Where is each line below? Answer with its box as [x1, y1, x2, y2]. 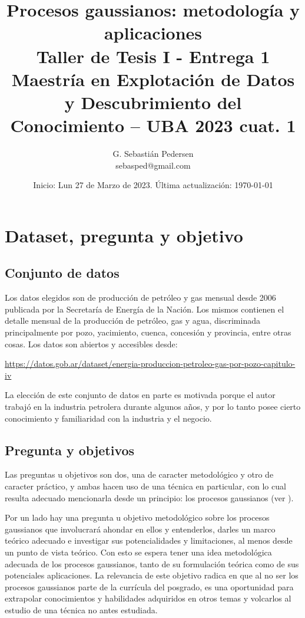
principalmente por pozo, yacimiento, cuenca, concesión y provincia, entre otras [5, 326, 291, 338]
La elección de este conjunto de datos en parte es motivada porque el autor [5, 389, 276, 401]
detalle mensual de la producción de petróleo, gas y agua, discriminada [5, 314, 260, 327]
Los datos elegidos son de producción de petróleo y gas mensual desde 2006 [5, 291, 276, 304]
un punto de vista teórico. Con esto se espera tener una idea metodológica [5, 545, 272, 558]
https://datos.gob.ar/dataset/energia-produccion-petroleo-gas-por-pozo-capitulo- [5, 357, 296, 370]
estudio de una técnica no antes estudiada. [5, 603, 158, 616]
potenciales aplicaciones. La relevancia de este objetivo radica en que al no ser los [5, 569, 299, 581]
